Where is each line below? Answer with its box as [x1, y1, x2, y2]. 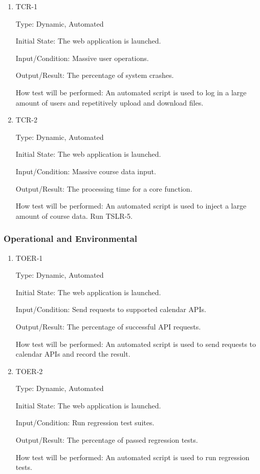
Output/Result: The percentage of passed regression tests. [15, 435, 198, 445]
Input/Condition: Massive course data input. [15, 166, 156, 176]
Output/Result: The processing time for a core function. [15, 183, 192, 194]
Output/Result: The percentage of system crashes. [15, 70, 174, 80]
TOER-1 [15, 252, 43, 263]
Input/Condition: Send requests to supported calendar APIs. [15, 304, 206, 315]
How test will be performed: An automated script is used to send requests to [15, 338, 256, 349]
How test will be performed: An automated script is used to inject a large [15, 200, 247, 211]
